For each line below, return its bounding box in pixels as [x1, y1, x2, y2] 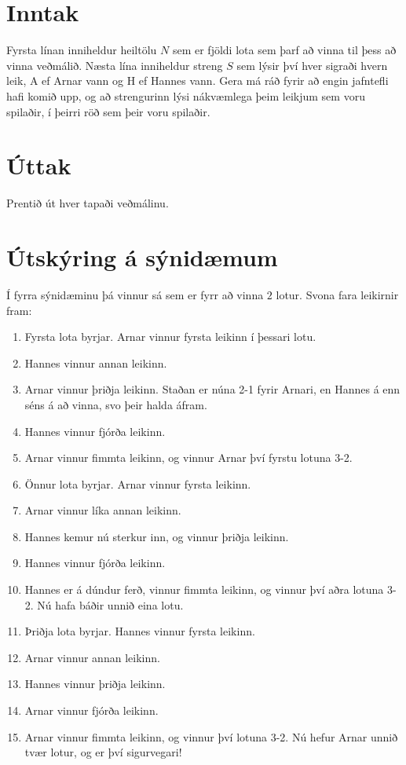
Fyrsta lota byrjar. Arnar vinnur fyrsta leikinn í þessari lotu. [24, 328, 316, 345]
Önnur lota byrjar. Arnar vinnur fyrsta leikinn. [24, 475, 251, 492]
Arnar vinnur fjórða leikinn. [24, 702, 159, 719]
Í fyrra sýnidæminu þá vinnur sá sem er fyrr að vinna [6, 286, 264, 302]
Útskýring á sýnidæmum [6, 241, 278, 273]
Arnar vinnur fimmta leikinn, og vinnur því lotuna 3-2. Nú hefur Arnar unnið [24, 728, 398, 745]
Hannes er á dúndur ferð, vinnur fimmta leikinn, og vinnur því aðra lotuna [24, 581, 384, 598]
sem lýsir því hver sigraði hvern [236, 57, 388, 73]
